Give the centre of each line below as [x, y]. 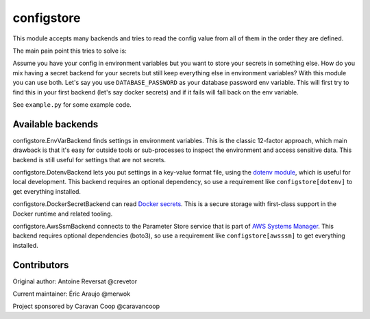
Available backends [56, 124]
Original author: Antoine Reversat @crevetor [75, 281]
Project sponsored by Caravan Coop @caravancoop [86, 306]
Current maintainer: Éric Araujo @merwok [71, 294]
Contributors [41, 265]
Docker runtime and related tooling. [63, 214]
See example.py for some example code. [72, 104]
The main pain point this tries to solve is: [70, 51]
